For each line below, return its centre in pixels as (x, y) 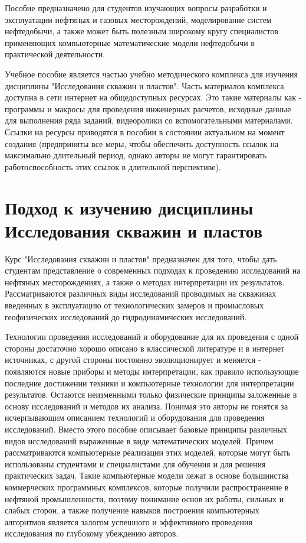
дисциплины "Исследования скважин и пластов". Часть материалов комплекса (144, 85)
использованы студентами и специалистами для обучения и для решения (135, 464)
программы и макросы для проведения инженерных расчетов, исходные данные (148, 108)
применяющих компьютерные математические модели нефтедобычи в (130, 42)
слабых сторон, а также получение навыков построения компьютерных (132, 510)
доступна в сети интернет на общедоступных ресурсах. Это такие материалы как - (153, 97)
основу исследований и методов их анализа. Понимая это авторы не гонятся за (147, 406)
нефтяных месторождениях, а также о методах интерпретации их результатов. (145, 282)
